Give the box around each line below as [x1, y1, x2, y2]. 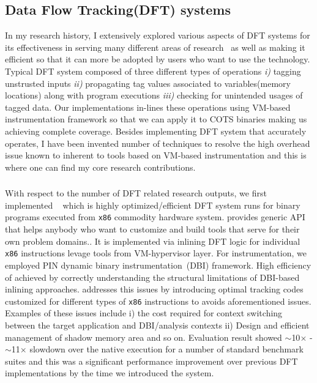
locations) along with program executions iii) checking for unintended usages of [5, 89, 303, 102]
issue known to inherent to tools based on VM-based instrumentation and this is [5, 149, 307, 162]
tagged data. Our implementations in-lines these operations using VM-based [5, 100, 291, 113]
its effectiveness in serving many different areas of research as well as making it [5, 40, 305, 53]
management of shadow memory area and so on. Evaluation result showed [5, 330, 282, 343]
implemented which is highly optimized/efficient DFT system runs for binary [5, 198, 300, 211]
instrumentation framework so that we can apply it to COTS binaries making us [5, 113, 307, 125]
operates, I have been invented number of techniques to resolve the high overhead [5, 136, 310, 149]
